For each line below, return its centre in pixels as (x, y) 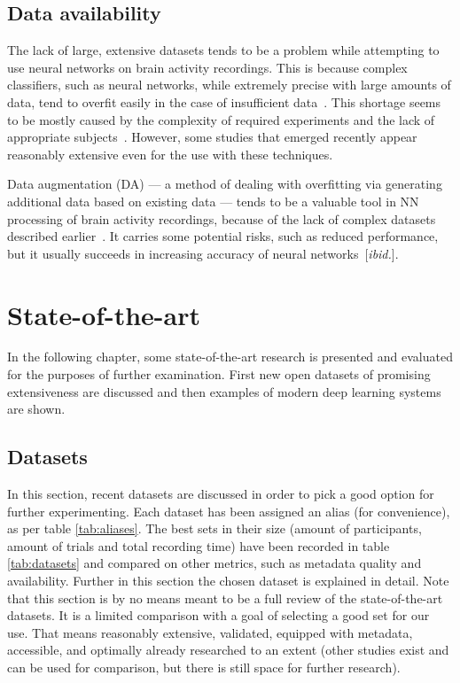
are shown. (36, 409)
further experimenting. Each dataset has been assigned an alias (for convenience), (229, 511)
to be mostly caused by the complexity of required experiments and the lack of (221, 119)
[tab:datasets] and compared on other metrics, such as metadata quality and (214, 563)
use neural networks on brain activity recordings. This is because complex (207, 67)
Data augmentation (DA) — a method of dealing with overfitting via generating (225, 184)
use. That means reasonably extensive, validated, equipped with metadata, (210, 632)
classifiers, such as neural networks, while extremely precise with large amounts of (229, 85)
